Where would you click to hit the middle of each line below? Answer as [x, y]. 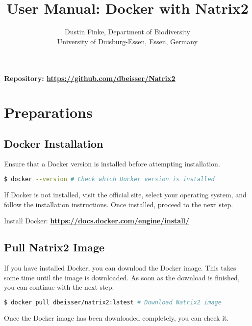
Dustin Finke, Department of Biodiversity [127, 32]
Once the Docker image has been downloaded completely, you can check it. [116, 317]
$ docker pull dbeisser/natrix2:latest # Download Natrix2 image [113, 302]
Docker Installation [54, 143]
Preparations [48, 112]
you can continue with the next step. [59, 287]
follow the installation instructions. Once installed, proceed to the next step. [119, 204]
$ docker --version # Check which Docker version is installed [109, 179]
